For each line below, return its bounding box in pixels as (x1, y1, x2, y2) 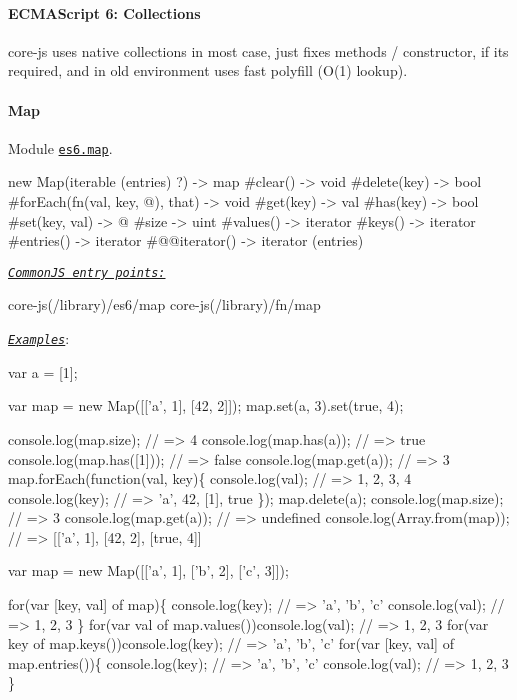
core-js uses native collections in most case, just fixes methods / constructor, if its (8, 40, 509, 61)
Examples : (8, 328, 70, 349)
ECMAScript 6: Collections (8, 2, 201, 23)
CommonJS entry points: (8, 265, 166, 280)
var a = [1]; (8, 361, 78, 382)
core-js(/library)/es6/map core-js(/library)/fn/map (8, 294, 321, 315)
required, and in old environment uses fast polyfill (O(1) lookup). (8, 60, 408, 81)
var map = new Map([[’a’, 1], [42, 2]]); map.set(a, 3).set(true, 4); (8, 395, 404, 416)
